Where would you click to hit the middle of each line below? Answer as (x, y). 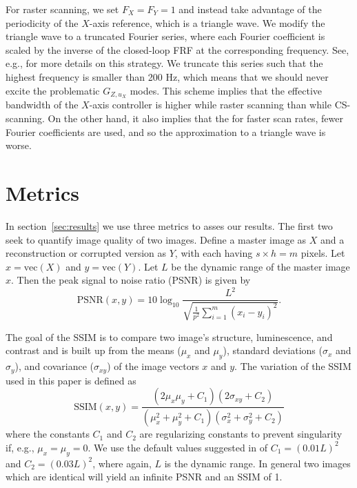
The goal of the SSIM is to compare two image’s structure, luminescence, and (169, 336)
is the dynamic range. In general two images (257, 463)
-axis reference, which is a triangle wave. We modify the (207, 22)
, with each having (214, 253)
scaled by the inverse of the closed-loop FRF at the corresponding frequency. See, (177, 49)
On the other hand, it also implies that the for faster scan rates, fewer (195, 118)
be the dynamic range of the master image (261, 266)
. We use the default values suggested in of (177, 447)
